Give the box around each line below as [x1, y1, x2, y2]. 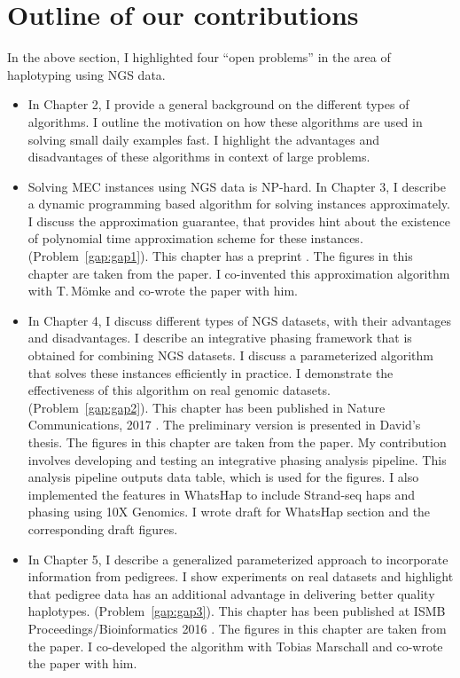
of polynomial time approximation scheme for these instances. [27, 229, 363, 248]
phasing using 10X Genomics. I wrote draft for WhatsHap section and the [27, 502, 431, 521]
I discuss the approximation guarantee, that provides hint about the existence [27, 211, 450, 230]
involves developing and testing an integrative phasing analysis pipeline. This [27, 450, 447, 469]
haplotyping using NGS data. [7, 65, 166, 83]
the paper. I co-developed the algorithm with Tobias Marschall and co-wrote [27, 636, 443, 655]
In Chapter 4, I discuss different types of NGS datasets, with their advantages [27, 311, 451, 329]
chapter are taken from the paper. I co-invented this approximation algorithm [27, 264, 450, 282]
